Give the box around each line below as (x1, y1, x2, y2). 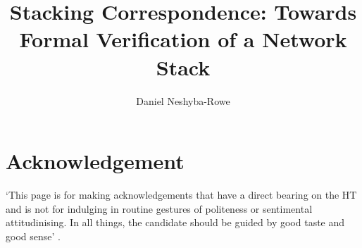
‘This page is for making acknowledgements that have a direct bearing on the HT (6, 187, 357, 202)
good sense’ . (6, 228, 61, 243)
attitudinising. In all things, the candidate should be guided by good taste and (6, 215, 345, 230)
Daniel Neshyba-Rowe (136, 93, 230, 108)
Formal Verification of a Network (19, 25, 347, 54)
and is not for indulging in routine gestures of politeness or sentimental (6, 201, 313, 216)
